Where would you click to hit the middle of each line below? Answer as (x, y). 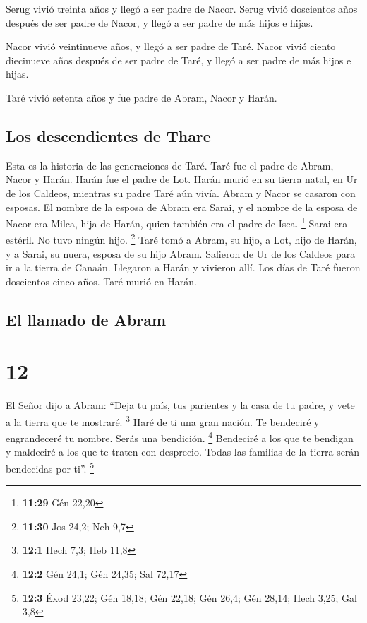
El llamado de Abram (86, 319)
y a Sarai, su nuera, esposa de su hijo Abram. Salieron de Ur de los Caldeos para (181, 253)
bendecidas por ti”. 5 (50, 467)
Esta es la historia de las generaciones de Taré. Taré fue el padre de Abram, (170, 165)
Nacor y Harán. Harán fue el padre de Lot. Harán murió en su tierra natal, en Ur (182, 179)
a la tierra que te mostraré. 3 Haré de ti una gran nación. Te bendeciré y (163, 420)
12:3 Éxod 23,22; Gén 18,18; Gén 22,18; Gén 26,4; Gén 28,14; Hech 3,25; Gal (189, 597)
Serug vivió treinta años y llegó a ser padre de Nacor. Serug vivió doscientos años (182, 8)
